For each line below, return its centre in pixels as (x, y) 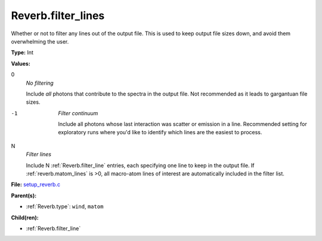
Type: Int (22, 52)
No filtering (40, 83)
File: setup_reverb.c (36, 184)
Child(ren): (25, 217)
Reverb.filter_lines (58, 16)
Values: (21, 63)
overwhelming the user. (40, 41)
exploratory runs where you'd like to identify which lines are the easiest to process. (160, 132)
